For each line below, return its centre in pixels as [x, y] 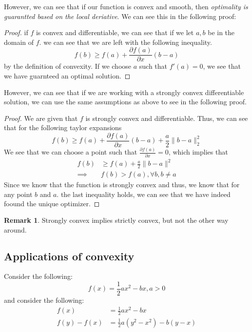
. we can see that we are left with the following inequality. [126, 42]
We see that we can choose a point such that [71, 152]
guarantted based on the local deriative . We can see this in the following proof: [120, 16]
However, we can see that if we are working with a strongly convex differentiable [124, 92]
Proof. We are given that [41, 118]
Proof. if [16, 32]
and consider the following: [44, 300]
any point [18, 194]
